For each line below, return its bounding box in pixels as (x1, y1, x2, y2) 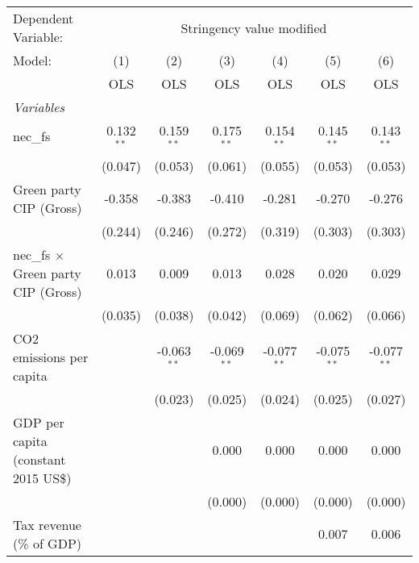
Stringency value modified (180, 18, 327, 37)
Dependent (13, 9, 74, 27)
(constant (13, 449, 66, 469)
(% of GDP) (13, 533, 82, 553)
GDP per (13, 412, 64, 432)
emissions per (13, 347, 89, 366)
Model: (13, 51, 52, 69)
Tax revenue (13, 515, 81, 534)
